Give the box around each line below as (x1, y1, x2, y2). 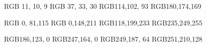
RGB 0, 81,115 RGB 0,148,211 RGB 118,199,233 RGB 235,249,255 (4, 17, 203, 27)
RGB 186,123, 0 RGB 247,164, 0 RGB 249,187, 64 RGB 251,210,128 (4, 34, 203, 44)
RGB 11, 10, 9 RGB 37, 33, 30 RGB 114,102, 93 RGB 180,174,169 (4, 1, 202, 11)
